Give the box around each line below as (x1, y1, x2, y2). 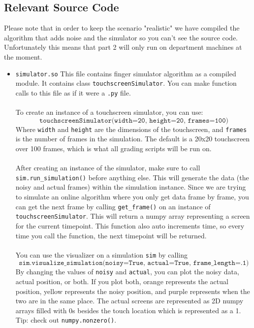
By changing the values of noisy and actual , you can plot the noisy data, (15, 266, 239, 277)
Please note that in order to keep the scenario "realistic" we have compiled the (4, 23, 240, 33)
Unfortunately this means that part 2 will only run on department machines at (4, 42, 242, 52)
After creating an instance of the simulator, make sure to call (15, 163, 200, 173)
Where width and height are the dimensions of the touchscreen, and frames (15, 124, 247, 134)
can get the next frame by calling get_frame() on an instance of (15, 201, 211, 211)
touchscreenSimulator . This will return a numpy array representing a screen (15, 211, 250, 221)
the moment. (4, 51, 42, 62)
